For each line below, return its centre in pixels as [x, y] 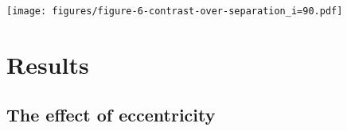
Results [48, 64]
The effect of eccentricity [111, 115]
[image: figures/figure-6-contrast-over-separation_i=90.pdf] [175, 11]
